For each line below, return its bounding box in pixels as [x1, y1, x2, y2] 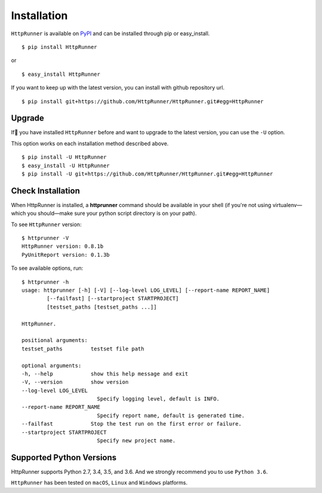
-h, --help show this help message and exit [21, 370, 188, 377]
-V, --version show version [21, 379, 129, 386]
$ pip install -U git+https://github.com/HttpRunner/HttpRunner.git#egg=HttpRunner [21, 170, 274, 177]
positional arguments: [21, 337, 88, 344]
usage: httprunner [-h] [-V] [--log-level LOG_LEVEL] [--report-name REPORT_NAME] [21, 287, 270, 294]
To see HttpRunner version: [11, 221, 82, 228]
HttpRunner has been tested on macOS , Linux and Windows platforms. [11, 479, 188, 486]
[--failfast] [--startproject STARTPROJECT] [47, 295, 179, 302]
